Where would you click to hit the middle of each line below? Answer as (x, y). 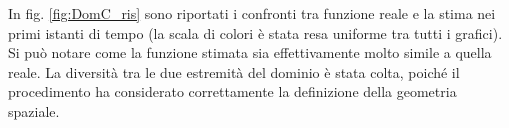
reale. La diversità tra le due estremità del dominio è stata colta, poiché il (234, 71)
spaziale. (34, 110)
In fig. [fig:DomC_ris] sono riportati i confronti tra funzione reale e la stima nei (252, 13)
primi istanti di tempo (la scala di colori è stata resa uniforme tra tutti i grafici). (255, 32)
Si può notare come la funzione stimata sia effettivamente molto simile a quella (250, 52)
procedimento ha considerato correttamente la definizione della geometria (232, 91)
